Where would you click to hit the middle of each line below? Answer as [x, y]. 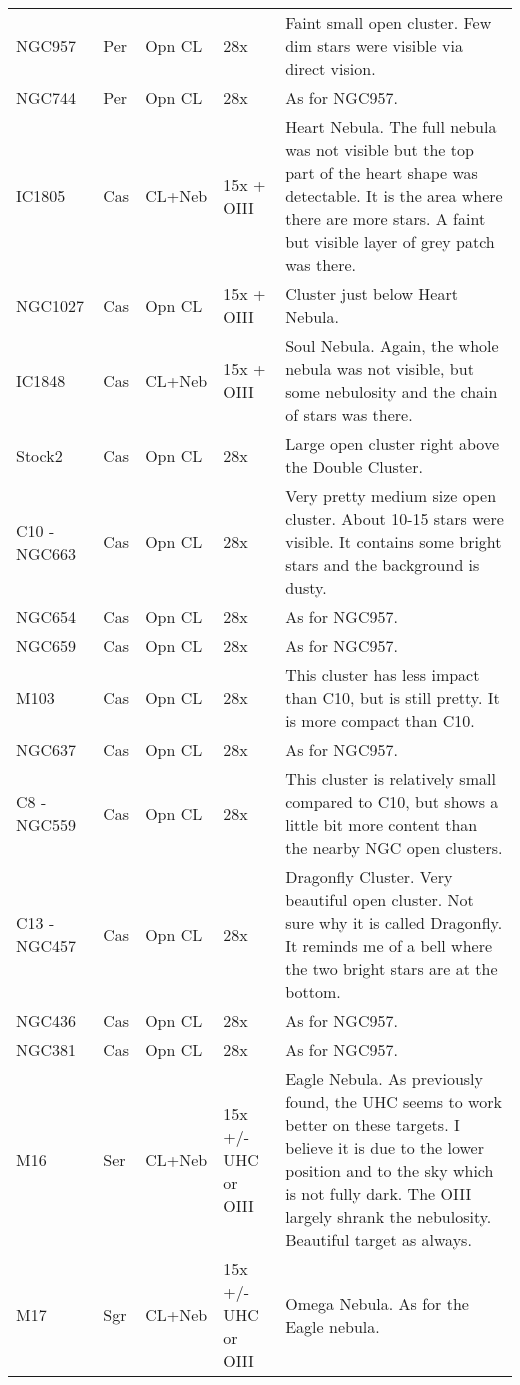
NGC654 [46, 616]
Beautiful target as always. [378, 1239]
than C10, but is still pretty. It [392, 697]
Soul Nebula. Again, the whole [392, 345]
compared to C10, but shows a [392, 801]
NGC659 [46, 645]
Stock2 [39, 455]
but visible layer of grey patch [390, 241]
